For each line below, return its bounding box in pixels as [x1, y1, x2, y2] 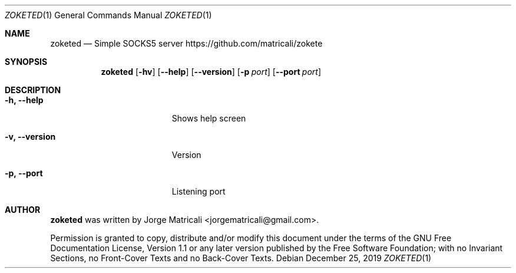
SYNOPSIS [5, 57, 48, 67]
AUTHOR [5, 205, 41, 215]
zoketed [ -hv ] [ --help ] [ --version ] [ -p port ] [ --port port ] [101, 67, 322, 77]
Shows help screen [171, 113, 246, 123]
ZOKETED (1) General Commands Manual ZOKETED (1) [5, 10, 212, 20]
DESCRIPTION [5, 85, 61, 95]
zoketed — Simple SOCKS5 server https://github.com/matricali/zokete [50, 38, 323, 48]
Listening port [171, 186, 226, 196]
